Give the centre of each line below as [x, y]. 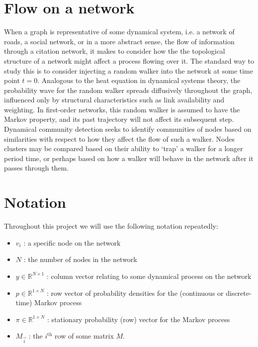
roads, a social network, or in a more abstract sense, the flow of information [119, 41]
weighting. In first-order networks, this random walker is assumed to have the [122, 109]
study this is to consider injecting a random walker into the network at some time [129, 70]
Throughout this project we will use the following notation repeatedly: [111, 226]
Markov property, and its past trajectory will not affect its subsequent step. [119, 119]
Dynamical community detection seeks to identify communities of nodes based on [128, 129]
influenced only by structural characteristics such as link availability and [114, 100]
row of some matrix [84, 336]
